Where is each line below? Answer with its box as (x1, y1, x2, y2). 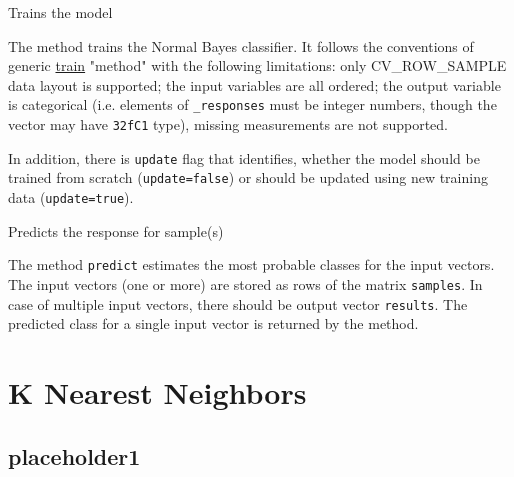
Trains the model (8, 2, 113, 22)
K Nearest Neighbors (8, 372, 307, 412)
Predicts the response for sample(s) (8, 220, 224, 241)
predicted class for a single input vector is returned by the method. (8, 313, 419, 334)
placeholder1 (8, 440, 141, 471)
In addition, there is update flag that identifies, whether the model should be (8, 147, 480, 168)
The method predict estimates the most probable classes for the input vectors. (8, 254, 495, 275)
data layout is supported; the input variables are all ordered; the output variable (8, 74, 501, 95)
